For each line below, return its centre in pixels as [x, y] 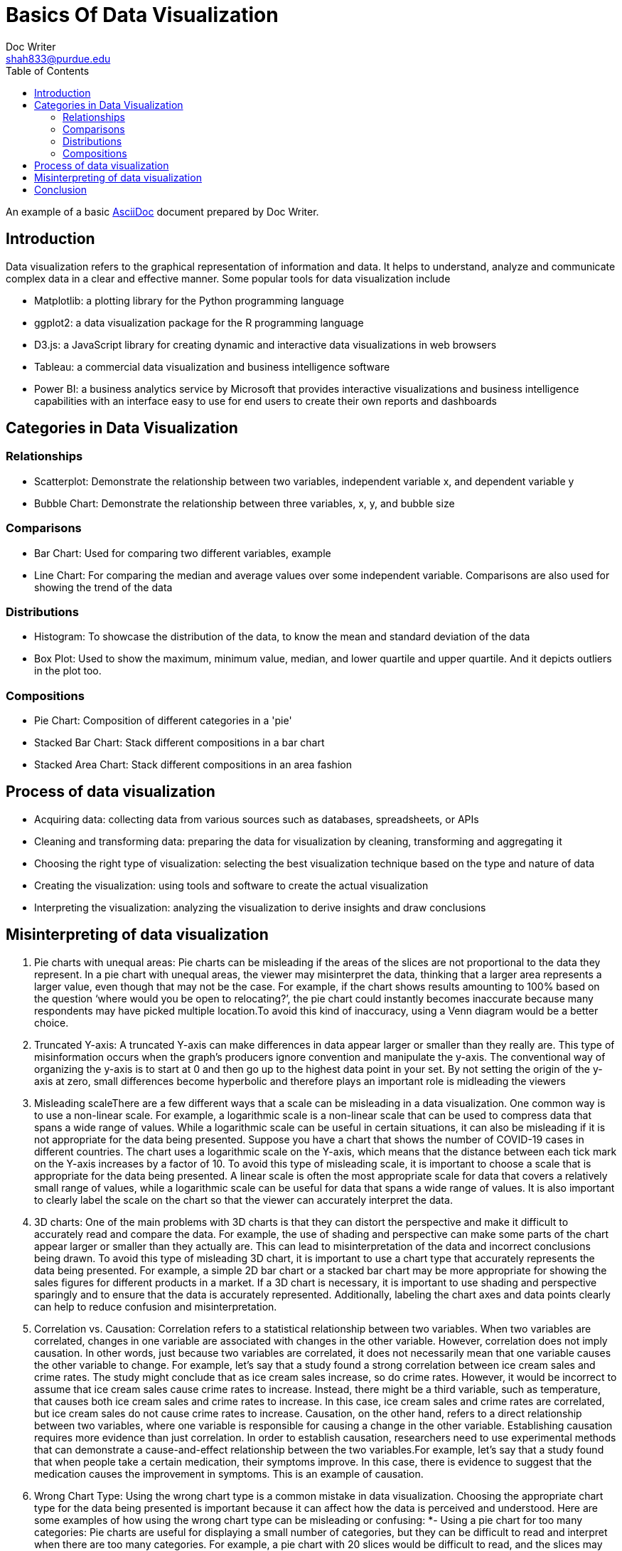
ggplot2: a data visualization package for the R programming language [199, 322]
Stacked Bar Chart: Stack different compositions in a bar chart [179, 743]
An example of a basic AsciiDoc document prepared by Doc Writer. [162, 211]
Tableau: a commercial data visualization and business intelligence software [212, 366]
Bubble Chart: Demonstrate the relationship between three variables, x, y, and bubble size [245, 503]
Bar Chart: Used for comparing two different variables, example [183, 553]
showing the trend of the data [103, 587]
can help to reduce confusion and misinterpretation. [156, 1306]
